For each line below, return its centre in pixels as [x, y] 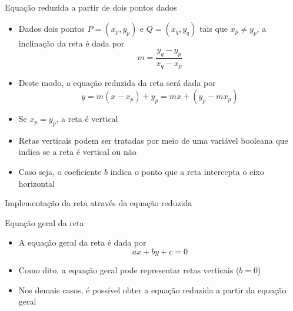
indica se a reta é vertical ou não [77, 152]
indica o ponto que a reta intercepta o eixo [187, 172]
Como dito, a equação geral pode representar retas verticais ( [129, 270]
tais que [214, 28]
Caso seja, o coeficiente [60, 172]
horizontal [36, 183]
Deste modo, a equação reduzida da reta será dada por [117, 83]
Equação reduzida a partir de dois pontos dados [91, 7]
